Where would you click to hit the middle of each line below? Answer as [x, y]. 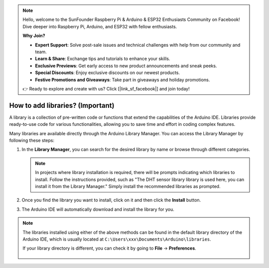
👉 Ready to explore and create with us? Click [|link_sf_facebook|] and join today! [106, 89]
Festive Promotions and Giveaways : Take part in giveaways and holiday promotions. [123, 80]
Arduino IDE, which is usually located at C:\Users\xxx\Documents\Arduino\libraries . [117, 239]
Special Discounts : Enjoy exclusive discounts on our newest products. [108, 73]
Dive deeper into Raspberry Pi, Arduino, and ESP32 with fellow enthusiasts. [100, 26]
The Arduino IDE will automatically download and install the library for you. [98, 209]
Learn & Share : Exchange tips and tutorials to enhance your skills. [103, 59]
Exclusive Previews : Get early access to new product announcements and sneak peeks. [126, 66]
